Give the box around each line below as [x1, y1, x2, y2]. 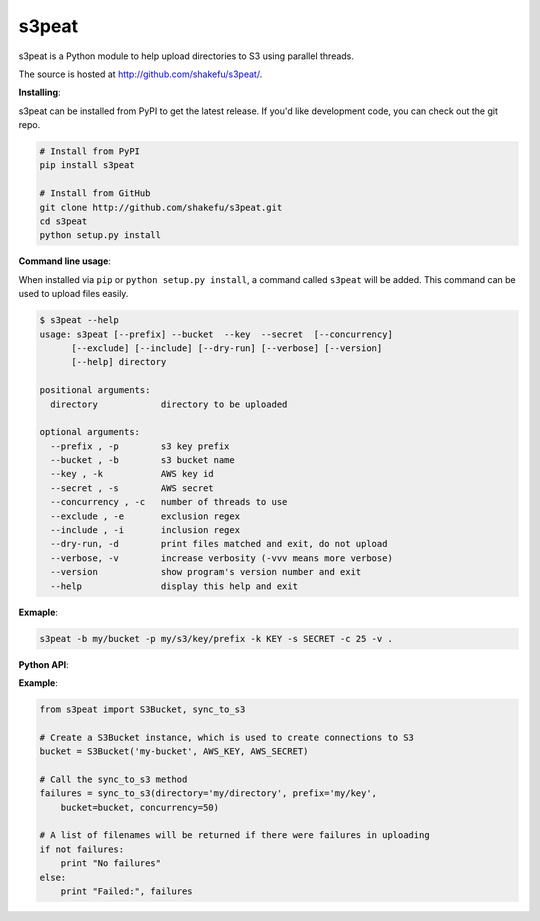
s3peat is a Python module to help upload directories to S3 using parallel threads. [18, 50, 355, 62]
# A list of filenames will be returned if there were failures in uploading [39, 830, 430, 841]
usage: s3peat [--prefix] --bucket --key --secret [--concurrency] [39, 328, 394, 340]
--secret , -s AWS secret [50, 482, 214, 494]
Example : [18, 676, 59, 689]
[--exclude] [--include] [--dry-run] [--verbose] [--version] [71, 342, 383, 354]
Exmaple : [18, 606, 59, 618]
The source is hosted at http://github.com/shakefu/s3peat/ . [18, 68, 263, 80]
